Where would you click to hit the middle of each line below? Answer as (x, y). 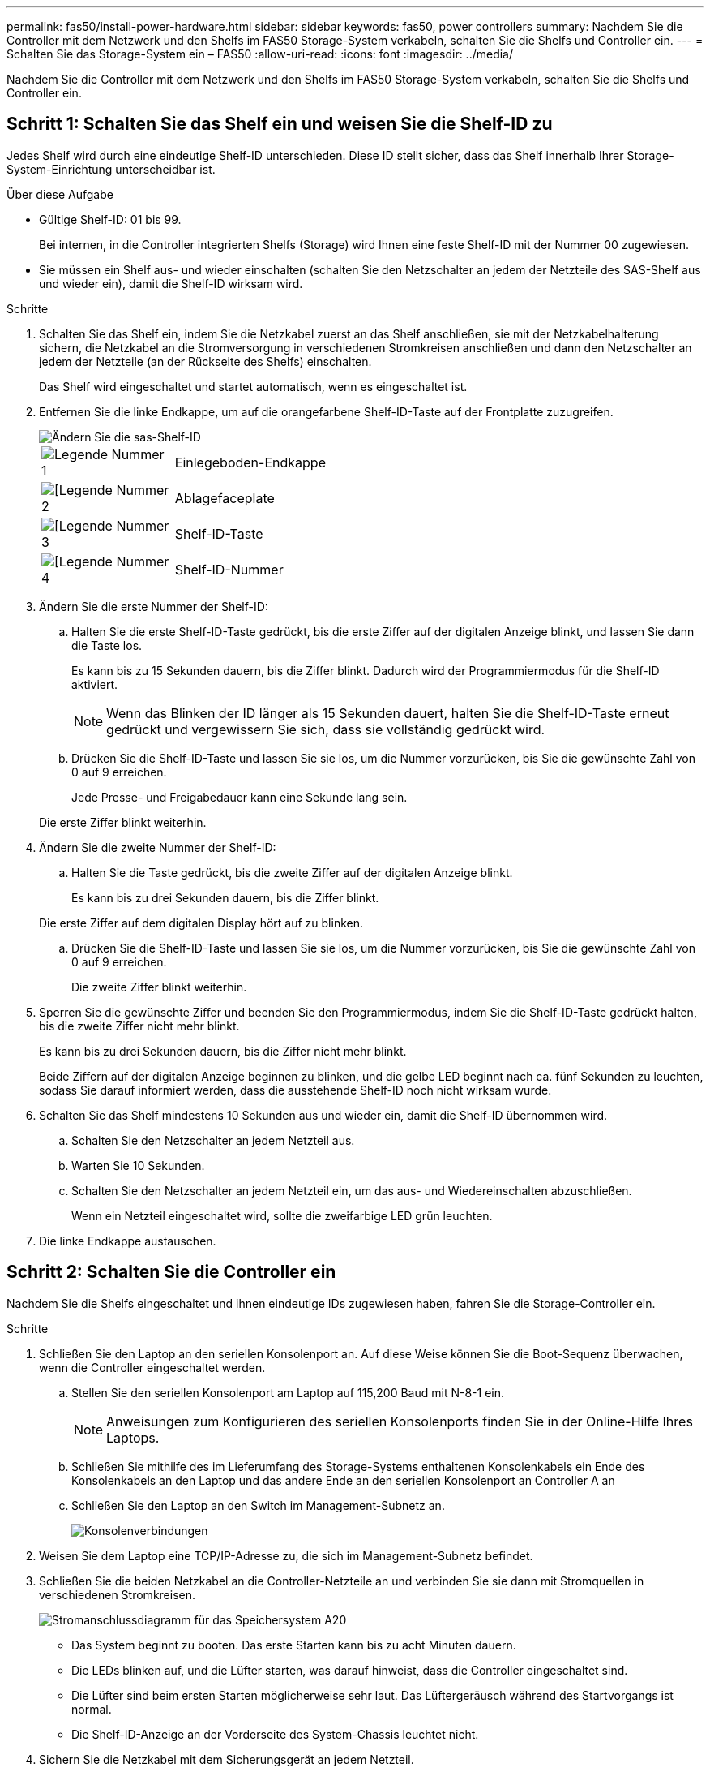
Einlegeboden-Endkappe (250, 462)
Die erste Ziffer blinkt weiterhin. (123, 822)
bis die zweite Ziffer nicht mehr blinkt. (139, 1026)
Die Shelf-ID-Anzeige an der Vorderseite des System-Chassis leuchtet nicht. (275, 1734)
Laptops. (133, 1437)
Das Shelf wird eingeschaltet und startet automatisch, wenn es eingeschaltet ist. (253, 386)
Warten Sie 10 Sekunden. (138, 1165)
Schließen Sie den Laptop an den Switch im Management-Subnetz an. (258, 1505)
